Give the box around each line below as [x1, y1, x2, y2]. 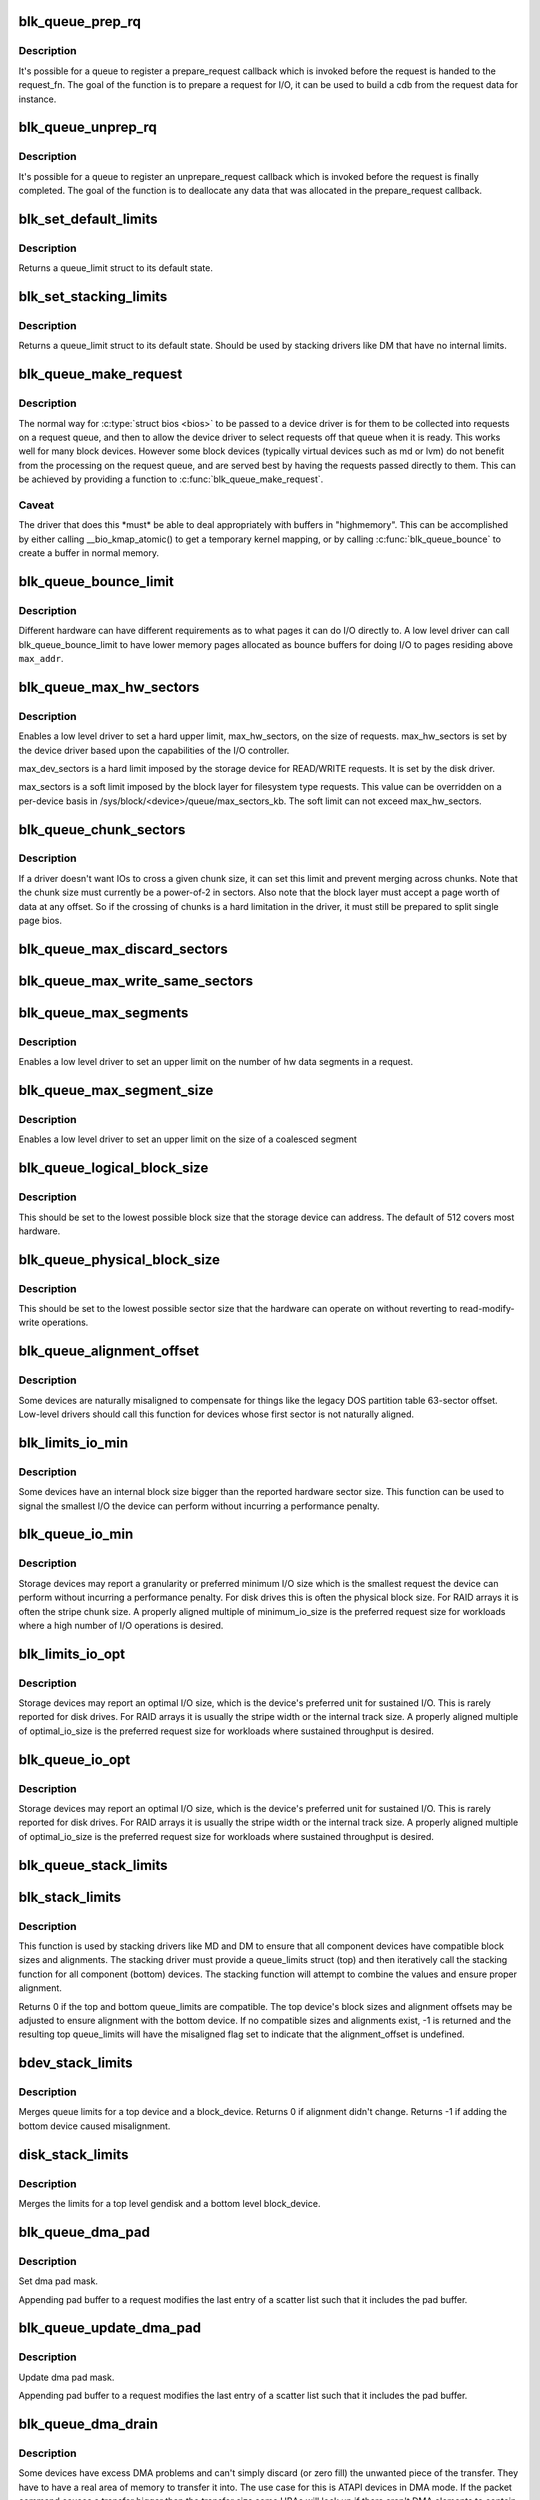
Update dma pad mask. [18, 2371, 115, 2383]
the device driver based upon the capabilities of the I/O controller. [18, 744, 290, 756]
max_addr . [18, 652, 64, 664]
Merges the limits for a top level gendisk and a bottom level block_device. [18, 2197, 321, 2209]
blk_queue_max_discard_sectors [18, 940, 229, 957]
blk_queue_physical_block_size [18, 1251, 220, 1268]
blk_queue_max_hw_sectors [18, 678, 200, 695]
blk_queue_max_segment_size [18, 1082, 214, 1099]
